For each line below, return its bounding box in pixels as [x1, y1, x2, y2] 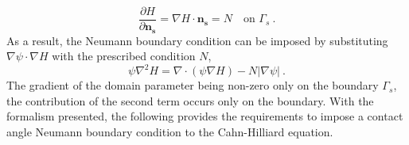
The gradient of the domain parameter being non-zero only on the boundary [6, 77, 379, 93]
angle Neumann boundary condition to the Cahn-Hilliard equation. [6, 123, 333, 139]
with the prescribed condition [52, 48, 196, 64]
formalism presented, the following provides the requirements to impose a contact [6, 108, 403, 124]
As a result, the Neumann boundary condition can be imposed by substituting [6, 32, 388, 48]
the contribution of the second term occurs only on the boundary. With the [6, 92, 374, 109]
